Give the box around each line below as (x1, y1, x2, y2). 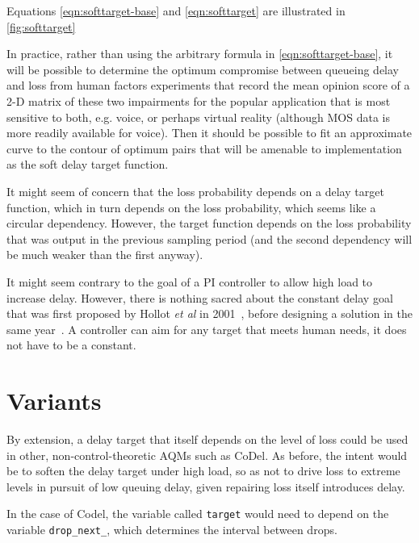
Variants (6, 384, 102, 417)
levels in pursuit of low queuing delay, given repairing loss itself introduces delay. (6, 478, 405, 495)
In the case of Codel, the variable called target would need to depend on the (6, 505, 389, 522)
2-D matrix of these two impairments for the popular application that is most (6, 92, 391, 109)
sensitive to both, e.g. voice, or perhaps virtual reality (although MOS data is (6, 108, 390, 125)
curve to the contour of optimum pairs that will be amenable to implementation (6, 140, 402, 157)
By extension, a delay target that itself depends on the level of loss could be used (6, 431, 409, 447)
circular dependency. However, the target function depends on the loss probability (6, 215, 412, 232)
